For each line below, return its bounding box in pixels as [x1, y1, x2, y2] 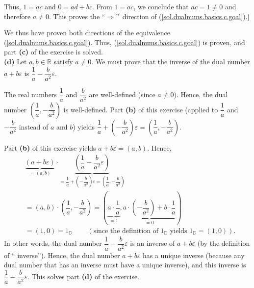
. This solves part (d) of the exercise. [27, 271, 140, 282]
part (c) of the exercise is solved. [4, 47, 103, 57]
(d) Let [4, 56, 27, 66]
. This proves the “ [49, 11, 105, 21]
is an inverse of [130, 238, 175, 248]
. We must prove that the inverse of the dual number [91, 56, 250, 66]
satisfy [53, 56, 73, 66]
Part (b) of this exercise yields [4, 142, 96, 153]
